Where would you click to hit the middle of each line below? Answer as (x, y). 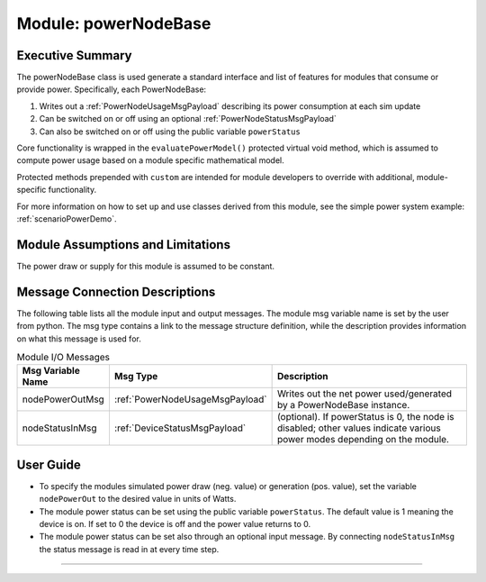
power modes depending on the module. (363, 440)
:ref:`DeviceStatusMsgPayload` (180, 428)
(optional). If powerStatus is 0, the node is (365, 417)
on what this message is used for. (79, 339)
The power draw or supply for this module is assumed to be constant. (145, 266)
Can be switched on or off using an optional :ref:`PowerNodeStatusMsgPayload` (188, 119)
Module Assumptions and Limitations (124, 245)
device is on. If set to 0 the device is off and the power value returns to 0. (175, 524)
